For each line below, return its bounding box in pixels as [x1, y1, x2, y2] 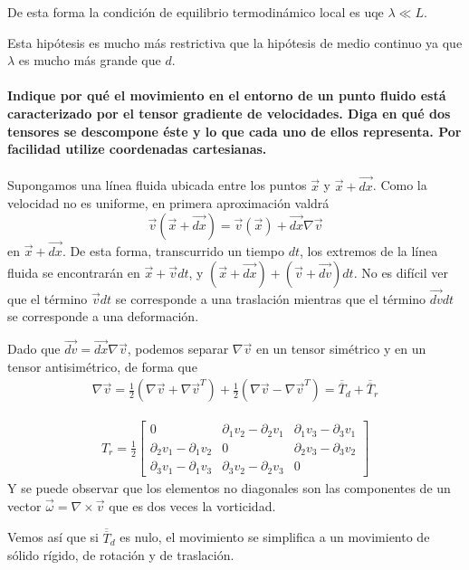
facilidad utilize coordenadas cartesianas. [7, 139, 267, 158]
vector [7, 496, 42, 515]
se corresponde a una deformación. [7, 307, 199, 326]
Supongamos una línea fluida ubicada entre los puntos [7, 176, 307, 195]
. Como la [372, 176, 427, 195]
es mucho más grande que [18, 51, 161, 70]
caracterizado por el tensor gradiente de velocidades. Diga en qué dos [7, 103, 451, 122]
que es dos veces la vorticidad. [109, 496, 276, 515]
